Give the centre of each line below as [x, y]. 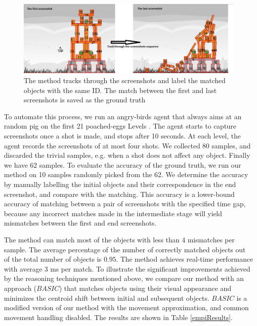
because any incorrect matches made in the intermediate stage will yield [113, 213]
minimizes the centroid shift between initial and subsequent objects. [107, 298]
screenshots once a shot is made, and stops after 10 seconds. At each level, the [123, 136]
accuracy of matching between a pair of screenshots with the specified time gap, [125, 204]
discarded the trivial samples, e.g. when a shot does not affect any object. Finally [127, 155]
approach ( [20, 288]
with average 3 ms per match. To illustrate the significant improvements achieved [127, 268]
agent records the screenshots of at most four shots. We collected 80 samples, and [127, 145]
